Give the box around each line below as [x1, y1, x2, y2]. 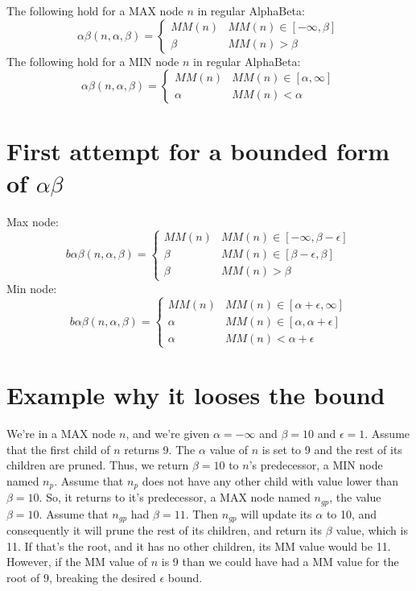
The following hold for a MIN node [6, 52, 179, 69]
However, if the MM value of [6, 553, 148, 570]
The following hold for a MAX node [6, 2, 183, 19]
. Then [185, 505, 219, 522]
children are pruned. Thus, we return [6, 457, 189, 473]
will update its [241, 505, 312, 522]
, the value [329, 489, 381, 506]
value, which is [336, 522, 408, 539]
